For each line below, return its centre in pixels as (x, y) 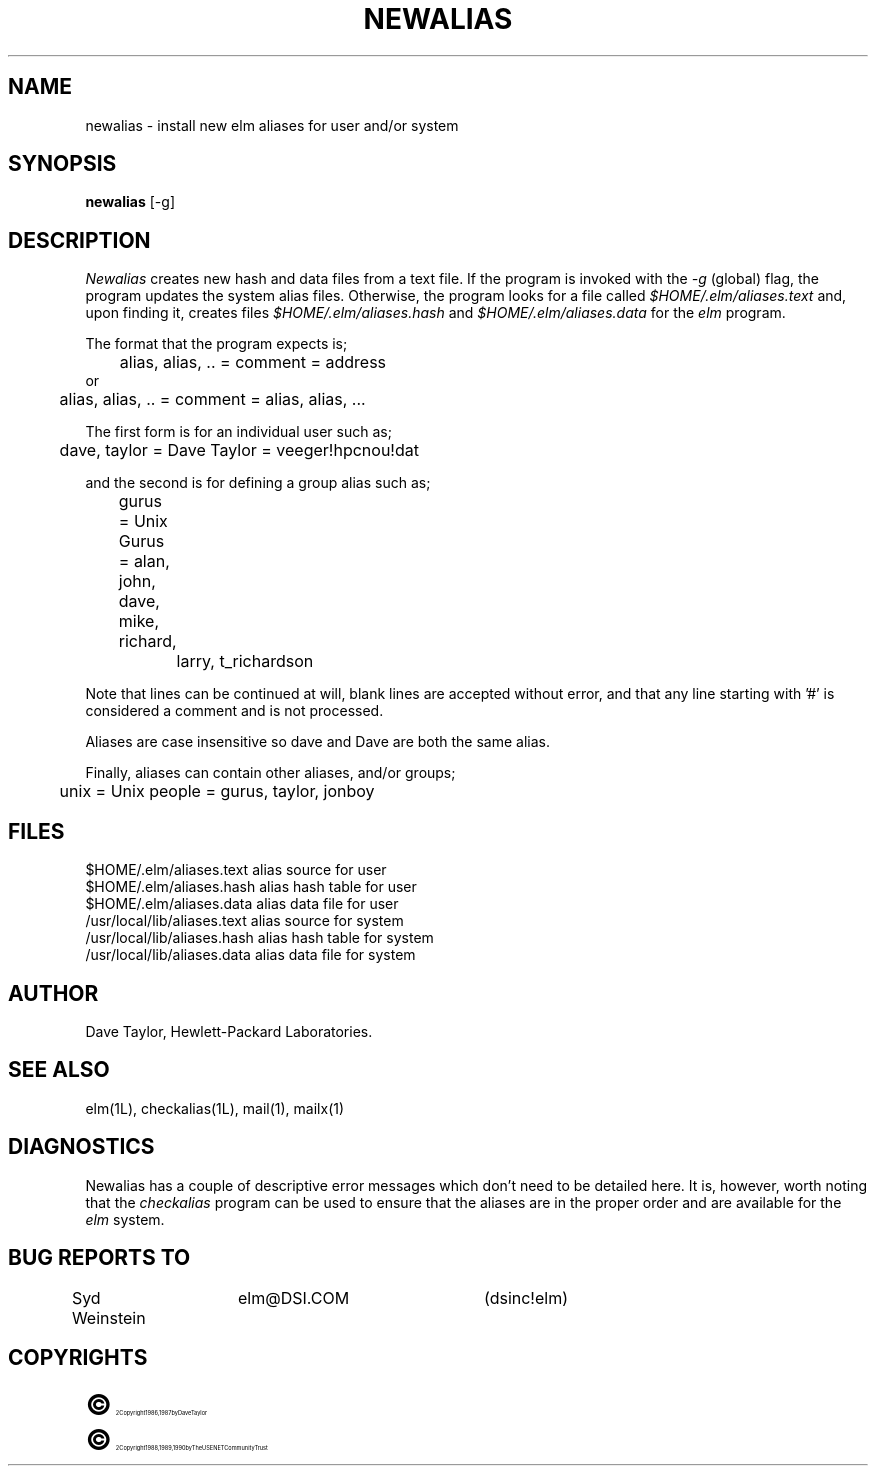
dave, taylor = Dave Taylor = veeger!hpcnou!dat (239, 450)
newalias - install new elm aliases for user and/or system (272, 125)
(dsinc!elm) (526, 1297)
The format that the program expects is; (216, 344)
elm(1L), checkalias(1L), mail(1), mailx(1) (215, 1108)
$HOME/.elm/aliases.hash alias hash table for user (251, 887)
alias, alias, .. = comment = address (253, 362)
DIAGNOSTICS (81, 1147)
